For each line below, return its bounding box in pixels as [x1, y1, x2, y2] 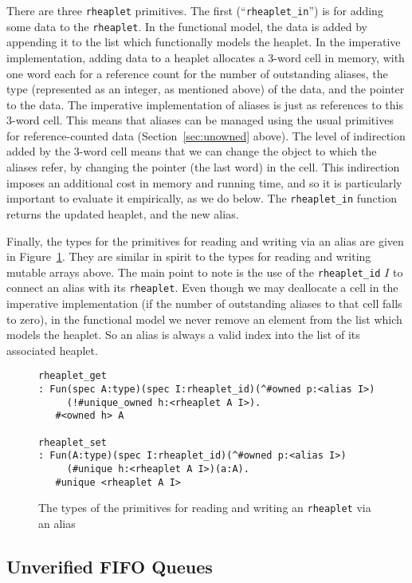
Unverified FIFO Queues [6, 553, 213, 578]
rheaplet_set [38, 436, 107, 448]
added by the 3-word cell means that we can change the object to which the [6, 143, 377, 160]
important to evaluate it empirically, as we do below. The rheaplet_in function [6, 190, 397, 207]
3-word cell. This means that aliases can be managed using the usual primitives [6, 112, 394, 128]
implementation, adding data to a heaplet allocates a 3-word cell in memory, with [6, 49, 405, 65]
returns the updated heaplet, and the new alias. [6, 205, 239, 222]
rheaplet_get [38, 370, 107, 382]
